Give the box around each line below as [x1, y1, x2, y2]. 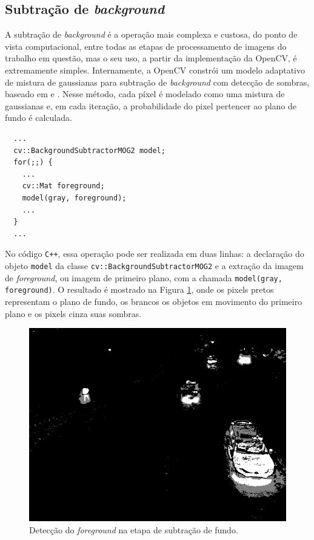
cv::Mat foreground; [22, 182, 105, 191]
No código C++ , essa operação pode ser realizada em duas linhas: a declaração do [5, 247, 304, 260]
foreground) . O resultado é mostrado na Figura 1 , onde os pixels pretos [5, 283, 274, 296]
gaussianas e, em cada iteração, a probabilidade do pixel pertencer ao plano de [5, 99, 297, 112]
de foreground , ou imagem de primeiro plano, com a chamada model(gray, [5, 271, 282, 284]
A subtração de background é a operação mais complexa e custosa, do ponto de [5, 28, 298, 41]
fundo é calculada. [5, 111, 72, 124]
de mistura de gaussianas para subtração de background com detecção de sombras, [5, 75, 310, 88]
